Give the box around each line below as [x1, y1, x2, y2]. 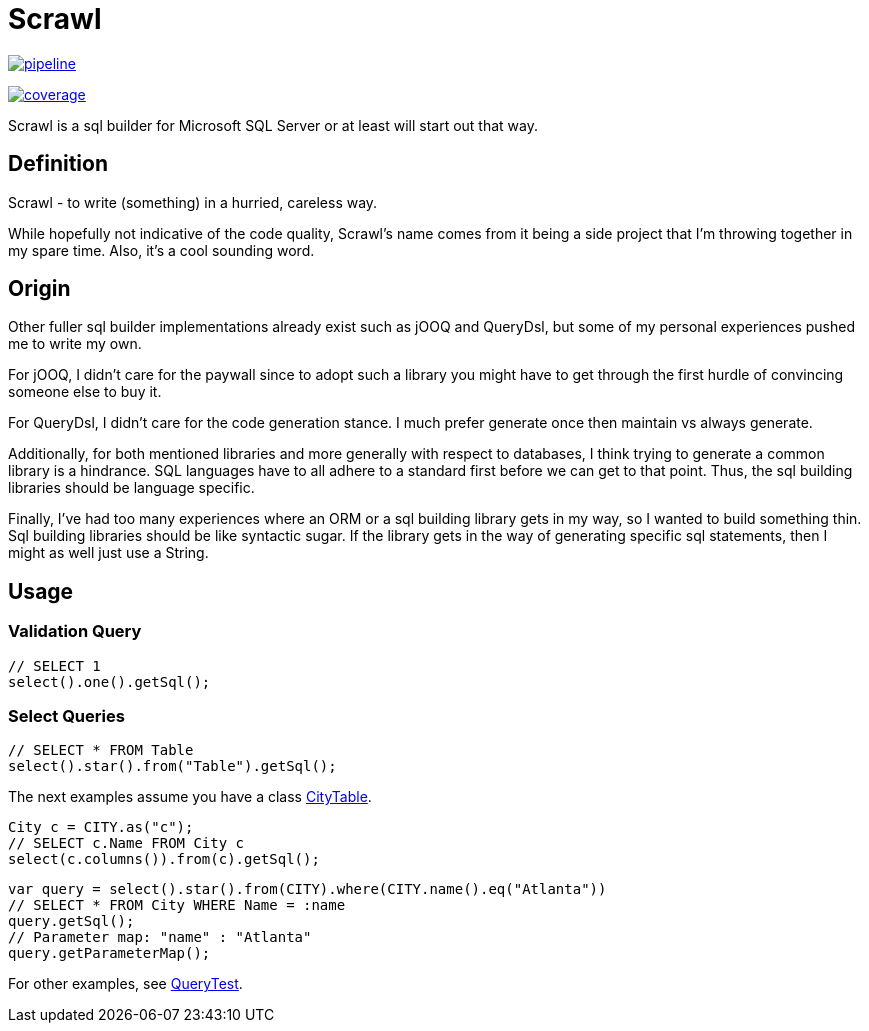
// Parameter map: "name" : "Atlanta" [8, 929, 312, 946]
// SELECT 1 [8, 657, 101, 674]
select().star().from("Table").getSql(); [8, 758, 337, 775]
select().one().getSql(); [8, 673, 211, 690]
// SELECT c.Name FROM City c [8, 835, 245, 852]
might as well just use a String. [8, 544, 209, 562]
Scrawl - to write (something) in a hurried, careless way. [8, 193, 378, 211]
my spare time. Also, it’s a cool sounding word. [8, 241, 315, 259]
